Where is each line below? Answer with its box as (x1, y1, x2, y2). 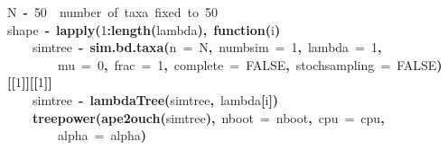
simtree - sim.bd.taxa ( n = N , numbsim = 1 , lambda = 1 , (33, 38, 382, 57)
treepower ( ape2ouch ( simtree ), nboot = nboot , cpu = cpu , (33, 108, 385, 127)
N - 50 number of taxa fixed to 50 (7, 3, 218, 21)
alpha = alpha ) (58, 126, 147, 145)
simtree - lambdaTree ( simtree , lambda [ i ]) (33, 90, 279, 109)
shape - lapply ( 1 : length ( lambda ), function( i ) (7, 20, 281, 39)
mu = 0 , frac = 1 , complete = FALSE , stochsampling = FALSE (58, 55, 437, 74)
